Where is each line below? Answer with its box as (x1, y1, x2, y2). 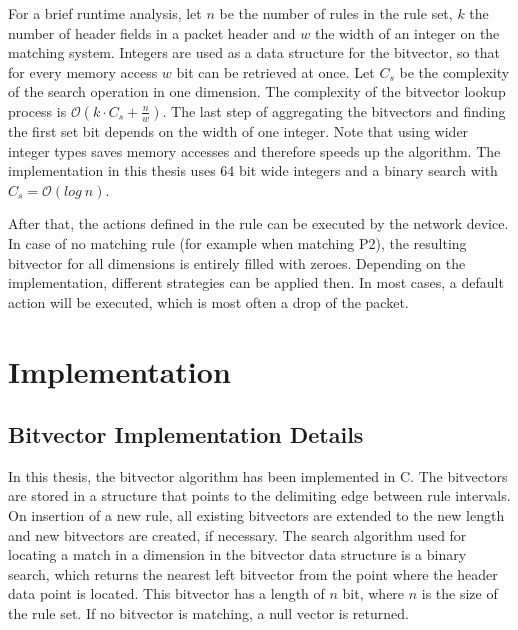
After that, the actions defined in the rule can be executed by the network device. (8, 213, 509, 234)
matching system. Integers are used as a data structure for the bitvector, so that (8, 42, 500, 63)
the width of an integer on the (314, 22, 500, 43)
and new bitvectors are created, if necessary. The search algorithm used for (8, 524, 467, 545)
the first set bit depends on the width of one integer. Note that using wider (8, 120, 469, 141)
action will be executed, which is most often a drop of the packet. (8, 291, 409, 312)
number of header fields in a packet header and (8, 22, 296, 43)
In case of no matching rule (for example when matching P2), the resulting (8, 232, 467, 253)
